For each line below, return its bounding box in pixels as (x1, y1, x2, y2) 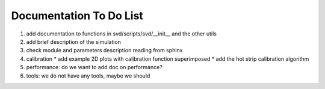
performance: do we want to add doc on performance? (26, 64, 162, 71)
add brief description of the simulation (26, 38, 122, 45)
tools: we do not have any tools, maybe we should (26, 72, 150, 79)
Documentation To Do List (11, 9, 144, 22)
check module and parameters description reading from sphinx (26, 47, 183, 54)
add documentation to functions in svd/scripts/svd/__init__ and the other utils (26, 30, 217, 37)
